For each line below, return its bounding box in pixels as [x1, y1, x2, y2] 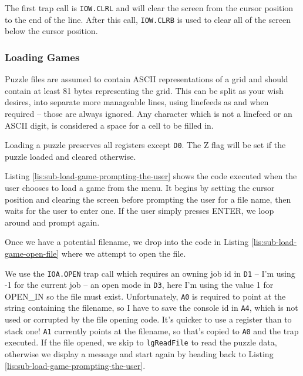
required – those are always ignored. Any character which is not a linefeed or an [5, 107, 292, 119]
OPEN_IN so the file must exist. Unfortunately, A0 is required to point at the [5, 290, 286, 302]
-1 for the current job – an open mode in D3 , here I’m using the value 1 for [5, 278, 274, 291]
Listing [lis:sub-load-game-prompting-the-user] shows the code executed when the [5, 170, 297, 182]
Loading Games [5, 49, 80, 64]
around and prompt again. [5, 216, 100, 228]
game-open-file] [5, 247, 59, 259]
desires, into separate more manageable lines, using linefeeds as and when [5, 96, 269, 108]
